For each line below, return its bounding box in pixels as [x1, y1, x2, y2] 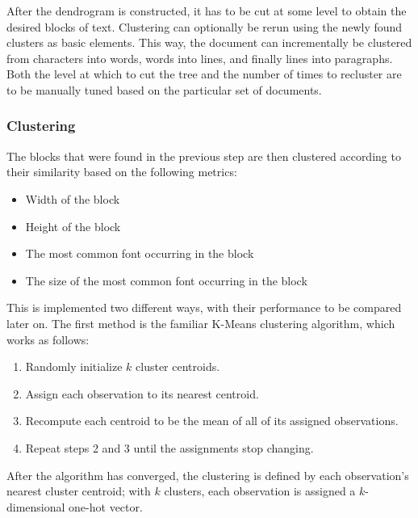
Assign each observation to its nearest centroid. [25, 385, 259, 402]
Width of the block [25, 190, 120, 207]
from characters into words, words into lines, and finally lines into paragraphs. [6, 49, 393, 66]
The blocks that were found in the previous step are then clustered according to [6, 147, 401, 164]
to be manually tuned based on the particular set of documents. [6, 81, 322, 98]
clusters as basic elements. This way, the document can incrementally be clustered [6, 34, 412, 51]
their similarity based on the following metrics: [6, 163, 237, 180]
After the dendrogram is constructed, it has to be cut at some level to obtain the [6, 2, 407, 19]
